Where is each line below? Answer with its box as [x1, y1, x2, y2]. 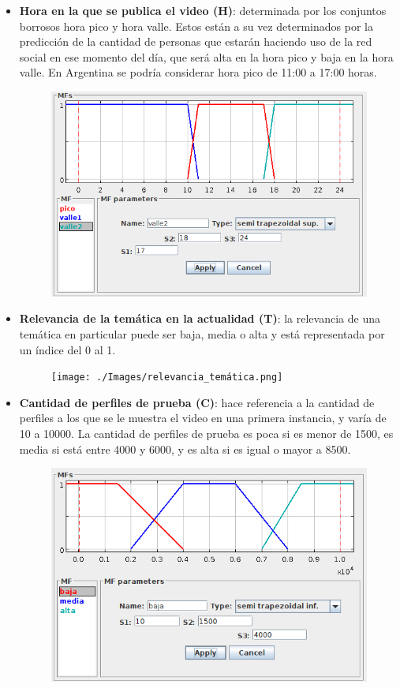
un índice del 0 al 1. [19, 341, 116, 357]
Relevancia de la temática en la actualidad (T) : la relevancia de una [19, 310, 380, 327]
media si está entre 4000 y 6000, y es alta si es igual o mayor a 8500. [19, 440, 351, 457]
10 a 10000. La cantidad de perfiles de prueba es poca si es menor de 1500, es [19, 425, 394, 442]
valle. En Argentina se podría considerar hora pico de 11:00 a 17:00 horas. [19, 64, 377, 80]
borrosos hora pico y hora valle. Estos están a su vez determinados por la [19, 17, 373, 34]
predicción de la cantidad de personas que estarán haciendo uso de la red [19, 33, 372, 50]
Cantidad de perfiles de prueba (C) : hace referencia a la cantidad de [19, 394, 375, 410]
